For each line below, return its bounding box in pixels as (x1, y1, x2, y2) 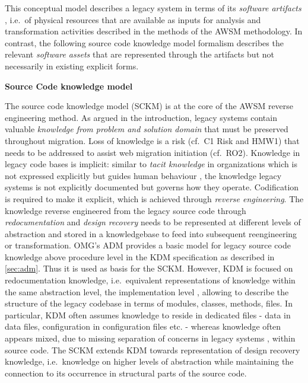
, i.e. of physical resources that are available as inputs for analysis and (5, 13, 261, 25)
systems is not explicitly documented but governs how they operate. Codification (5, 181, 299, 193)
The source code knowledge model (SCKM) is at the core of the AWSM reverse (5, 100, 294, 112)
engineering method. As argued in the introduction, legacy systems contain (5, 111, 277, 123)
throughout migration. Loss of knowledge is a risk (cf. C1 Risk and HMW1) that (5, 134, 300, 146)
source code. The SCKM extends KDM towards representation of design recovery (5, 343, 300, 356)
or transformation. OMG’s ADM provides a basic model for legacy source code (5, 239, 291, 251)
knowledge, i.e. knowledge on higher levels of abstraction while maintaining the (5, 355, 294, 368)
